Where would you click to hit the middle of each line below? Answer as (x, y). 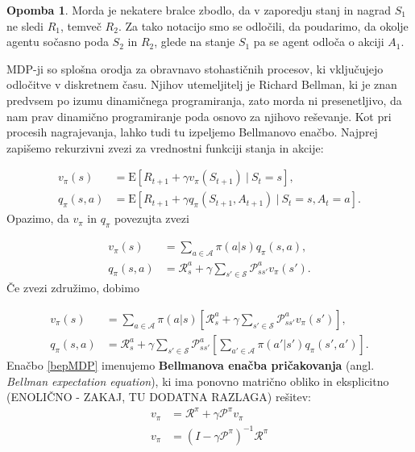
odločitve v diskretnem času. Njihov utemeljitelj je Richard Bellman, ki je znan (202, 84)
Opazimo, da (38, 218)
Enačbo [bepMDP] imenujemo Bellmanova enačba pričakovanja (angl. (191, 365)
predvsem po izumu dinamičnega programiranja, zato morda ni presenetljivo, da (204, 100)
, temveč (81, 25)
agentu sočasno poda (58, 42)
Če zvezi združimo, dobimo (73, 288)
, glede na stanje (195, 42)
